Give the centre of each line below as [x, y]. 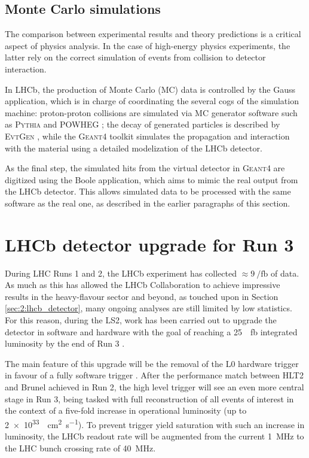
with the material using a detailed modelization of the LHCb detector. [134, 148]
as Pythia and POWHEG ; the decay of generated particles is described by [143, 124]
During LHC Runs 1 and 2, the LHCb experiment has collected [121, 273]
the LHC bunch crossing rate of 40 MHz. [80, 448]
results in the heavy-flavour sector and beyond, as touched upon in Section [142, 296]
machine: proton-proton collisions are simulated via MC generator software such [151, 112]
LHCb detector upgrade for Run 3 [149, 244]
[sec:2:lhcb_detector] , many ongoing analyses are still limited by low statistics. [149, 308]
